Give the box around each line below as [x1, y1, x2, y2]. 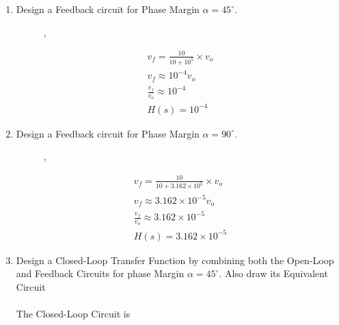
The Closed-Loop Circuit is [16, 307, 131, 321]
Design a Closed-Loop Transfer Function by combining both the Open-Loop [16, 252, 334, 267]
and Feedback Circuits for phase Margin [16, 266, 185, 281]
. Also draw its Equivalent [219, 266, 328, 281]
